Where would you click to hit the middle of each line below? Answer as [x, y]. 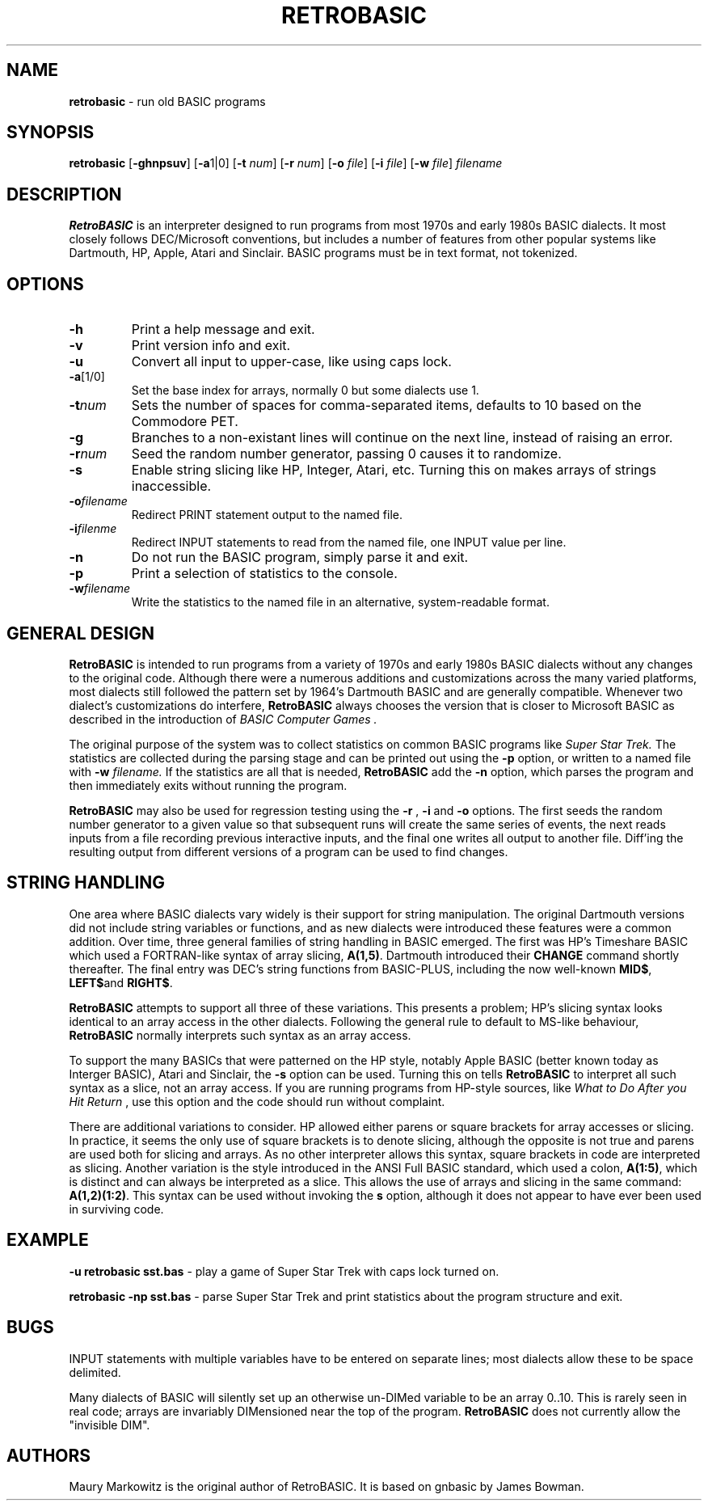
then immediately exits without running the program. [208, 785]
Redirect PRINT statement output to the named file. [267, 515]
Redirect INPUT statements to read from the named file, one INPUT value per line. [349, 542]
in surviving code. [116, 1209]
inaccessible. [171, 486]
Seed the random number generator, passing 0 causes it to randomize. [346, 454]
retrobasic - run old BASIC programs [167, 101]
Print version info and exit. [211, 346]
